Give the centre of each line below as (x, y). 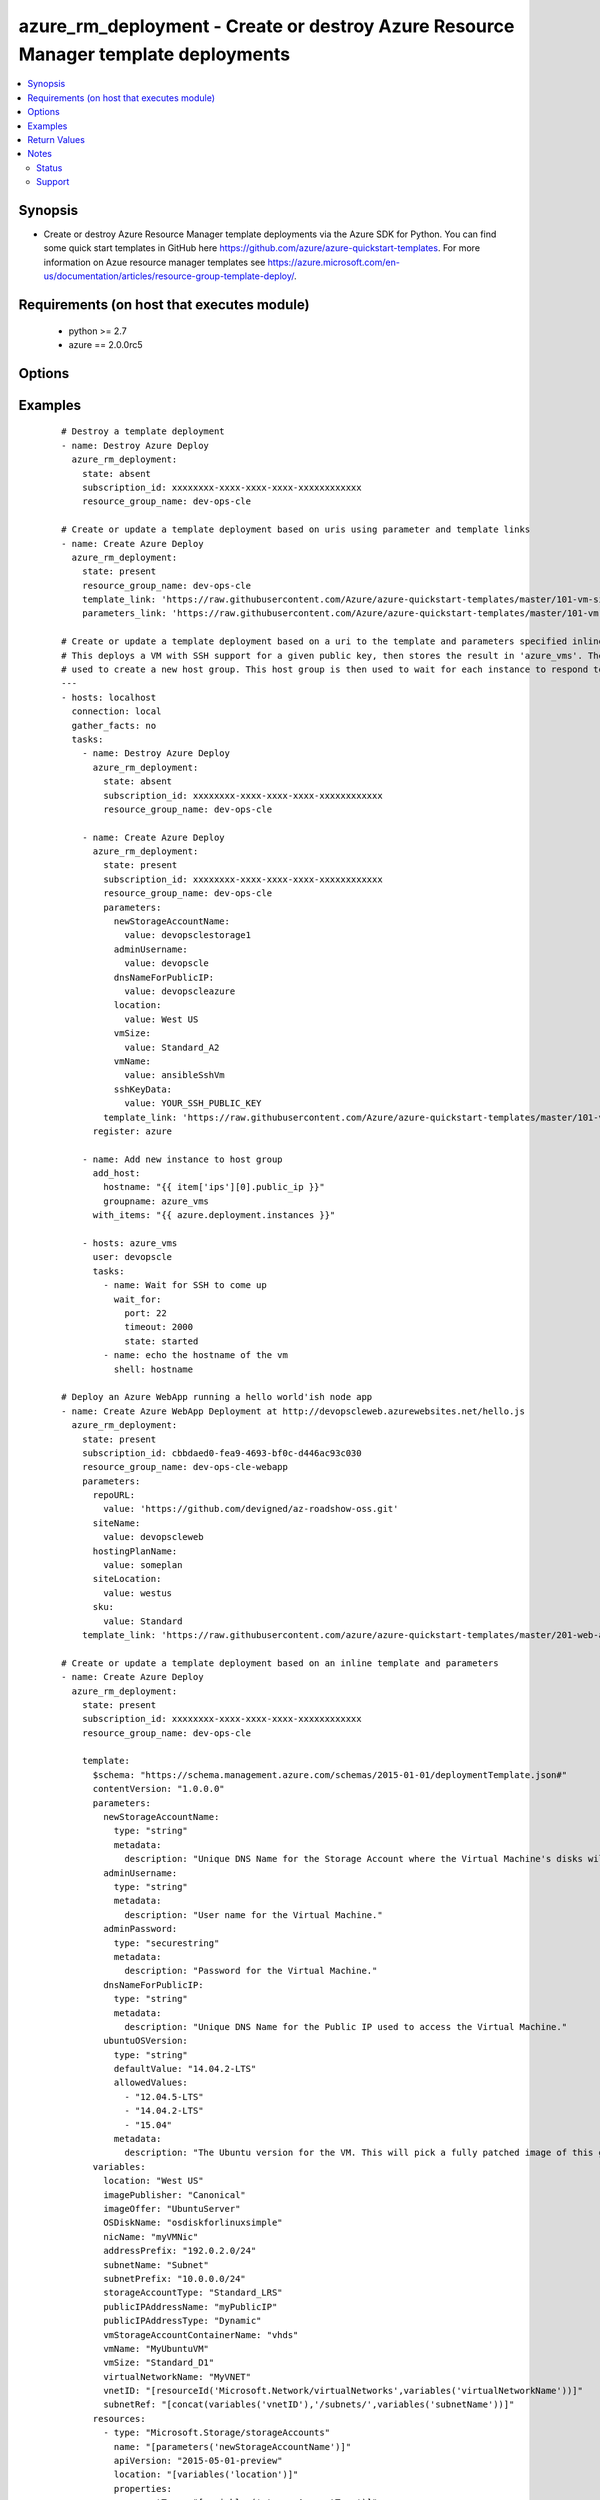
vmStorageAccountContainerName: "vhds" (201, 2334)
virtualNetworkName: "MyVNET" (177, 2376)
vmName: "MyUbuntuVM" (156, 2348)
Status (49, 167)
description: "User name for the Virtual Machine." (254, 1914)
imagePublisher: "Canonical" (175, 2194)
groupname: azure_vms (156, 1201)
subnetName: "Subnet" (156, 2264)
